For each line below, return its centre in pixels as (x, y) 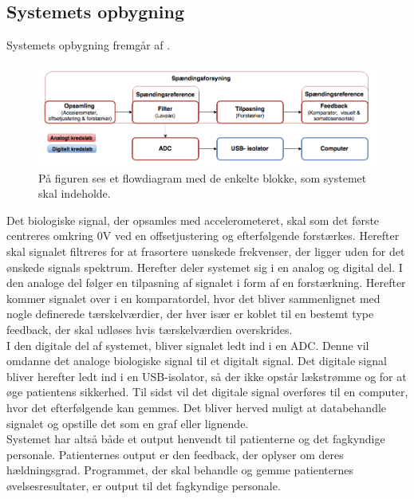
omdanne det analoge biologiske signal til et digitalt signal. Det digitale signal (197, 361)
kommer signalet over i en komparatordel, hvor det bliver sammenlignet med (193, 298)
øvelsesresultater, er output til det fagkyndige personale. (144, 485)
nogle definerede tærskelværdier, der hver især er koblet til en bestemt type (190, 314)
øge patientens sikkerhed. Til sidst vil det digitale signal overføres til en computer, (207, 392)
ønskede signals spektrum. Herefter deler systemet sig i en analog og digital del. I (205, 267)
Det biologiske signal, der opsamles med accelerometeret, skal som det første (193, 220)
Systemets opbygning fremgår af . (89, 45)
